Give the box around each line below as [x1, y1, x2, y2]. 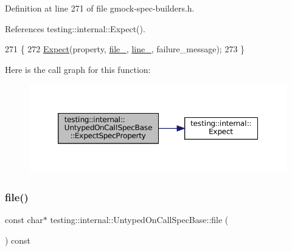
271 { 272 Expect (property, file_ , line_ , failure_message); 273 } [5, 43, 245, 55]
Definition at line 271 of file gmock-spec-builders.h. [5, 2, 195, 14]
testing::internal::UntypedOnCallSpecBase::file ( [50, 213, 229, 226]
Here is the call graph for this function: [5, 63, 151, 75]
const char [5, 213, 43, 226]
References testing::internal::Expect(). [5, 22, 145, 35]
